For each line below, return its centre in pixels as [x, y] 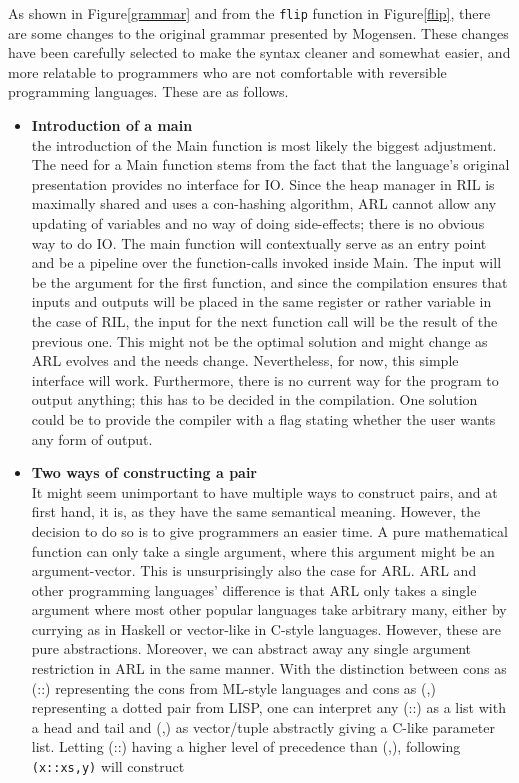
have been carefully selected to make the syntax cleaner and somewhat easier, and [259, 52]
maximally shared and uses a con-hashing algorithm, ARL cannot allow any [264, 203]
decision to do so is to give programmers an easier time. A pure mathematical [269, 530]
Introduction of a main [112, 125]
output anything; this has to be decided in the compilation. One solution [254, 399]
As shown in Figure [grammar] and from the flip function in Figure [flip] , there [249, 13]
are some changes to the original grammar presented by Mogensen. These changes [258, 32]
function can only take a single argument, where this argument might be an [263, 550]
